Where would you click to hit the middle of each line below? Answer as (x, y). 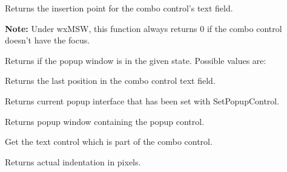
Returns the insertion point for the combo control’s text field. (119, 8)
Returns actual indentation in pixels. (73, 161)
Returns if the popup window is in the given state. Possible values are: (136, 60)
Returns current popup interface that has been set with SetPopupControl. (142, 100)
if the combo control (244, 28)
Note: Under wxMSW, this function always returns (101, 28)
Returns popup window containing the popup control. (105, 121)
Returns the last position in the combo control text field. (110, 81)
